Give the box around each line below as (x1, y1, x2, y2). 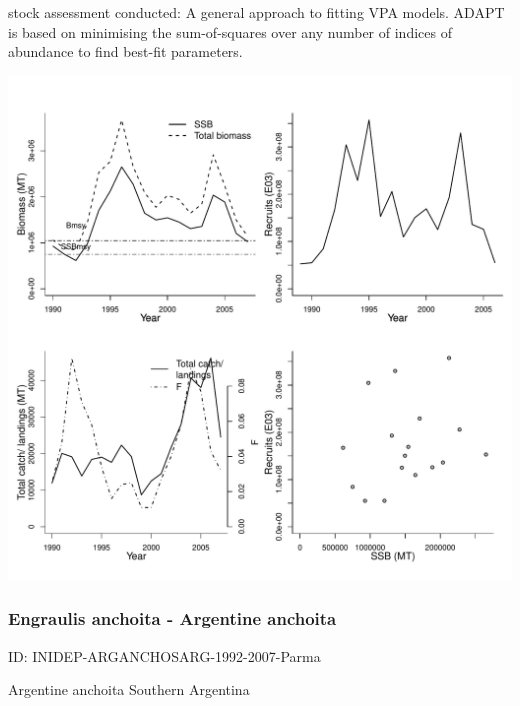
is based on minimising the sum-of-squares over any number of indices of (8, 21, 452, 42)
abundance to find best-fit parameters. (8, 41, 243, 62)
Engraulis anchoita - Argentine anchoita (8, 606, 337, 631)
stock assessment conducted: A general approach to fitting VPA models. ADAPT (8, 2, 505, 22)
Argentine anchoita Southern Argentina (8, 679, 250, 700)
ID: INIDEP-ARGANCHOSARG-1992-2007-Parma (8, 645, 321, 666)
